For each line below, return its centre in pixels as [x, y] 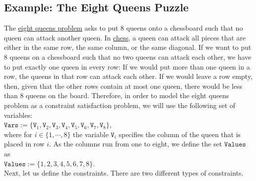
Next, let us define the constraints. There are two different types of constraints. [124, 173]
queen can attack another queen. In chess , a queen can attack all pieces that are [125, 37]
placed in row [24, 144]
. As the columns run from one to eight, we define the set [135, 144]
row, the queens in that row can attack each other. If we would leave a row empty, [128, 76]
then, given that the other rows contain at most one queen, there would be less [123, 86]
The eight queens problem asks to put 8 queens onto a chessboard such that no [124, 28]
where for [18, 134]
